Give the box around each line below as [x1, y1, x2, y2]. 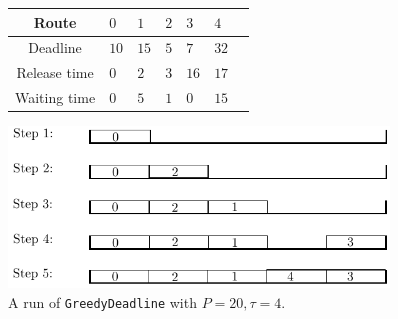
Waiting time [15, 87, 96, 108]
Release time [16, 62, 94, 83]
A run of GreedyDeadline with [8, 292, 197, 312]
